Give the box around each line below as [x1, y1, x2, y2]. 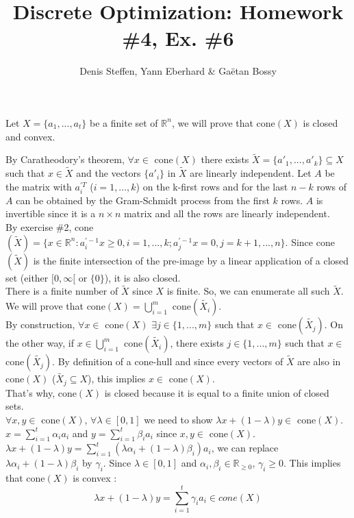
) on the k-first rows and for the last [136, 179, 288, 193]
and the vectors [76, 166, 141, 180]
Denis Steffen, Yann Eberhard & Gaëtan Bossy [79, 64, 277, 78]
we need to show [144, 412, 213, 426]
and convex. [5, 129, 55, 143]
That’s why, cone [5, 385, 77, 399]
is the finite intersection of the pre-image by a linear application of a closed [33, 253, 349, 267]
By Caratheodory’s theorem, [5, 152, 125, 166]
